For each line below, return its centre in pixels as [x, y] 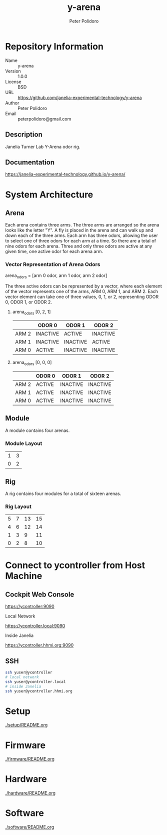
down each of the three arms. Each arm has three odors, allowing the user [82, 235]
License [13, 81]
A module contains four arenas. [37, 430]
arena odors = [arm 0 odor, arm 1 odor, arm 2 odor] [56, 276]
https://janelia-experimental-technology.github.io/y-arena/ [65, 174]
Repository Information [54, 46]
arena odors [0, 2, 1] [31, 312]
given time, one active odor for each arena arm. [54, 251]
